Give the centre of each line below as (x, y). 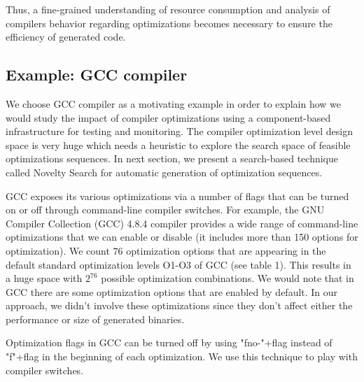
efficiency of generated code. (66, 37)
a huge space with (44, 278)
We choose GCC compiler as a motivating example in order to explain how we (174, 103)
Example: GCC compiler (97, 75)
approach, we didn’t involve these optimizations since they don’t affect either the (179, 305)
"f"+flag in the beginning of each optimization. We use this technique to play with (182, 356)
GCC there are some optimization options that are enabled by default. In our (172, 291)
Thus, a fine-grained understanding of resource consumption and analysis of (168, 9)
